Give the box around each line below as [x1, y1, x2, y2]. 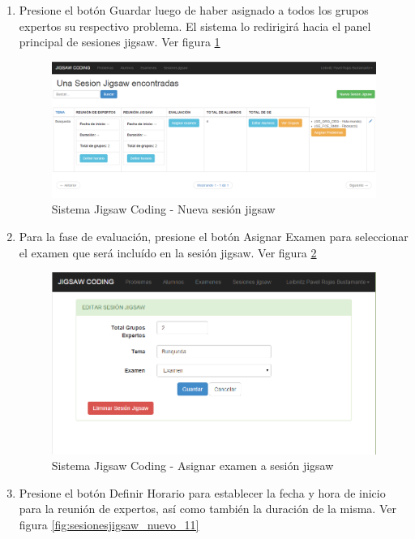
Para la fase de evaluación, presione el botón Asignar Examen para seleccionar [19, 228, 409, 245]
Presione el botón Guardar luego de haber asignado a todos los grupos [19, 2, 369, 18]
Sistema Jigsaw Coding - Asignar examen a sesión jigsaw [51, 457, 334, 474]
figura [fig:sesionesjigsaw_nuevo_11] [19, 516, 199, 533]
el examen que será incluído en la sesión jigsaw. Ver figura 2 [19, 244, 317, 261]
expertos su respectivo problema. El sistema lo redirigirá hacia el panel [19, 17, 371, 34]
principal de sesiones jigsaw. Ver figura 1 [19, 33, 220, 50]
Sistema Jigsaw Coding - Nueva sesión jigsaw [51, 201, 276, 218]
